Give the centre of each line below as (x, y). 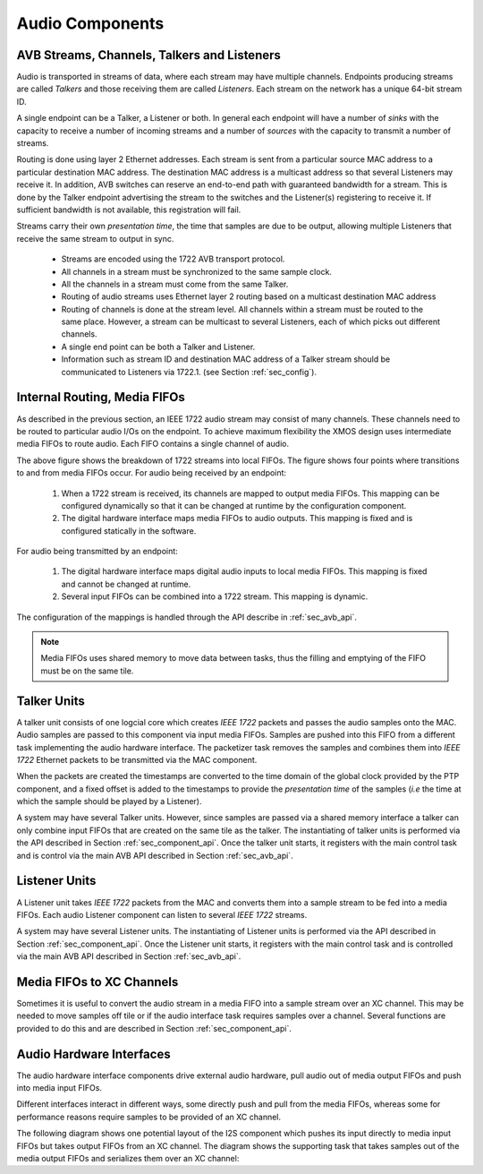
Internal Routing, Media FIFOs (101, 397)
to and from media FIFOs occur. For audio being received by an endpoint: (151, 473)
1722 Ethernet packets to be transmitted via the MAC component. (137, 759)
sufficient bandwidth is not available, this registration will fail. (129, 210)
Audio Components (90, 23)
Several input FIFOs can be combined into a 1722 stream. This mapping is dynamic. (215, 596)
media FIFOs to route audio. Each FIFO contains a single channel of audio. (153, 444)
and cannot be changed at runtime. (126, 584)
